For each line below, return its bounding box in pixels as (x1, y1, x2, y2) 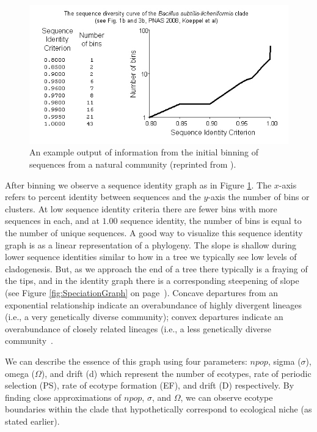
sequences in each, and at (5, 214, 100, 227)
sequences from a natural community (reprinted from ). (29, 158, 236, 171)
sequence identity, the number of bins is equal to (120, 214, 302, 227)
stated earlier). (5, 414, 60, 427)
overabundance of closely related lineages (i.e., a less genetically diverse (5, 322, 272, 335)
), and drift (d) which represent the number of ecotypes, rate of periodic (41, 367, 312, 379)
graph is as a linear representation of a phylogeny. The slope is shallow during (5, 238, 297, 251)
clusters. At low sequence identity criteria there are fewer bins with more (5, 202, 277, 215)
